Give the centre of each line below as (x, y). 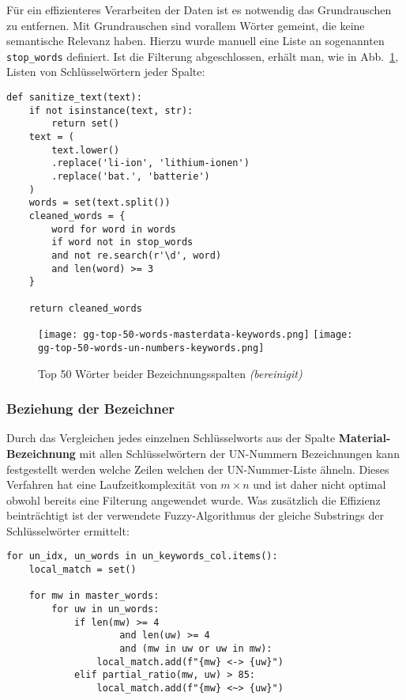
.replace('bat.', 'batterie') (131, 176)
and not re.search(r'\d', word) (137, 255)
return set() (86, 124)
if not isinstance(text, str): (111, 110)
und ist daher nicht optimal (320, 484)
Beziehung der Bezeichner (91, 409)
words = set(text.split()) (100, 203)
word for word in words (114, 229)
